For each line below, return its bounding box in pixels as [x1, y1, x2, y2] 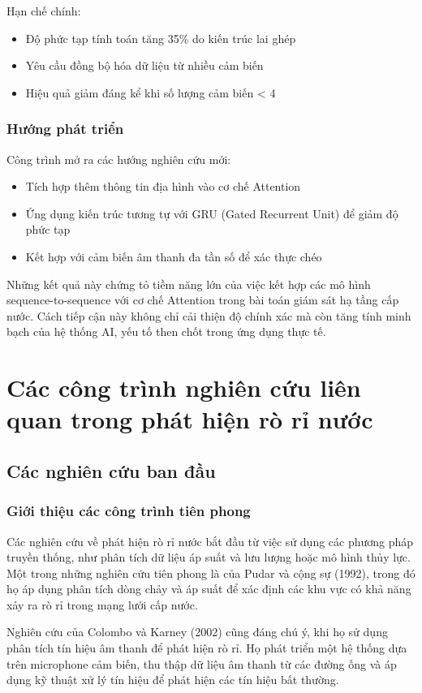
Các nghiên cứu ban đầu [6, 458, 216, 483]
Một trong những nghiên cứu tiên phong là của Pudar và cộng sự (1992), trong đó [6, 564, 416, 581]
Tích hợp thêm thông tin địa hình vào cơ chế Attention [25, 178, 301, 195]
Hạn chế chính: [6, 2, 81, 19]
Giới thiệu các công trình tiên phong [6, 501, 251, 521]
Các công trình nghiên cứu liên [6, 371, 361, 404]
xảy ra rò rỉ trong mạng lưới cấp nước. [6, 596, 198, 613]
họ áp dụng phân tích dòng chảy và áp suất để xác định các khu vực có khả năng [6, 580, 411, 597]
